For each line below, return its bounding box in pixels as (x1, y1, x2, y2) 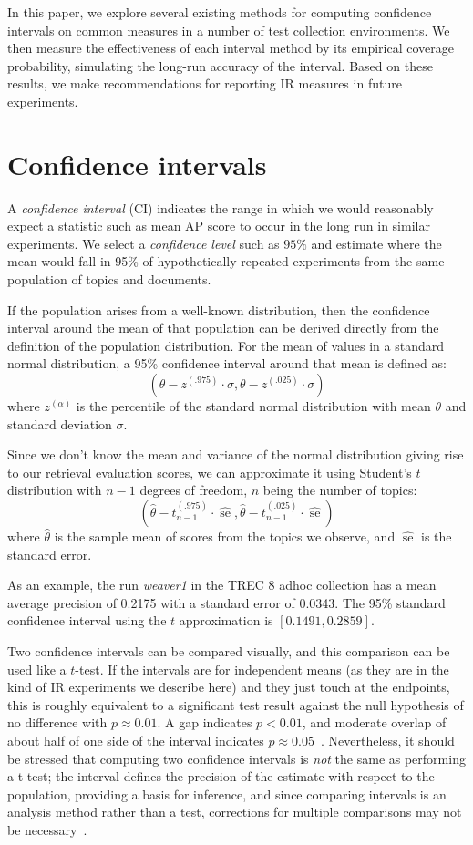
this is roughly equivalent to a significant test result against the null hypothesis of (7, 695, 464, 714)
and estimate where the (311, 233, 442, 252)
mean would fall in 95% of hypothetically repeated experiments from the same (7, 252, 445, 271)
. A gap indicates (157, 713, 252, 732)
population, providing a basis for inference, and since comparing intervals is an (7, 784, 447, 803)
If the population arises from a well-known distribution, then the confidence (7, 300, 430, 319)
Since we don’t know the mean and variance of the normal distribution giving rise (7, 445, 464, 464)
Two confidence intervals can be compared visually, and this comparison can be (7, 641, 450, 660)
